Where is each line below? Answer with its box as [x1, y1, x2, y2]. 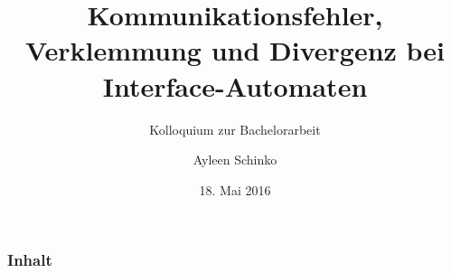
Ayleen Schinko [193, 150, 277, 169]
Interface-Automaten [102, 67, 368, 104]
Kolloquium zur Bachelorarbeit [149, 119, 321, 138]
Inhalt [7, 249, 52, 271]
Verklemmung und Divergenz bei [24, 32, 446, 69]
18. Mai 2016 [199, 180, 271, 199]
